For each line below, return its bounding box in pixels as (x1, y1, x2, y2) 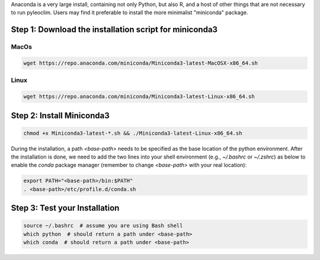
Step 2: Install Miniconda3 (11, 110, 110, 121)
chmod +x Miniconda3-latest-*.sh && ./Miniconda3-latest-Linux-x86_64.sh (23, 129, 242, 137)
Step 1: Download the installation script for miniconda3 (11, 24, 218, 35)
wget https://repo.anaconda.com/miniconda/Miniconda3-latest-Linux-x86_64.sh (23, 93, 255, 100)
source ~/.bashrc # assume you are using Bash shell (23, 223, 183, 229)
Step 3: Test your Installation (11, 203, 120, 213)
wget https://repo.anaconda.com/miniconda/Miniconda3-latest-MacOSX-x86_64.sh (23, 59, 258, 66)
